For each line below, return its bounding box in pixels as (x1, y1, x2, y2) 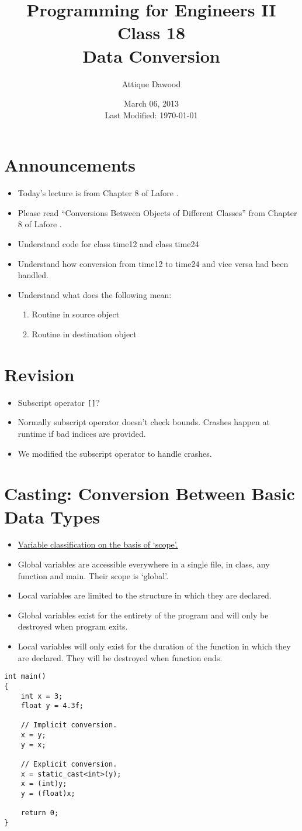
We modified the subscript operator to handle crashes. (18, 447, 212, 459)
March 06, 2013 (123, 97, 179, 110)
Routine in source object (32, 308, 120, 320)
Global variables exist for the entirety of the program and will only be (18, 608, 269, 621)
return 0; (20, 809, 59, 818)
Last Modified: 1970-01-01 (105, 108, 198, 121)
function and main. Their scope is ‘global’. (18, 569, 169, 582)
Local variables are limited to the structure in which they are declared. (18, 589, 272, 601)
